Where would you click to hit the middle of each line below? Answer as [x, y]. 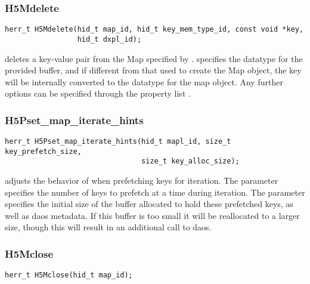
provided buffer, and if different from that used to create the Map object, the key [153, 70]
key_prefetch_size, [43, 151]
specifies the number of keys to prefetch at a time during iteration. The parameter [155, 192]
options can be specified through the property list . [98, 93]
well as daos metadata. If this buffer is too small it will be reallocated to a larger [152, 215]
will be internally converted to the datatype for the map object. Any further [144, 81]
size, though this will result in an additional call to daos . [108, 227]
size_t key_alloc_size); [190, 161]
